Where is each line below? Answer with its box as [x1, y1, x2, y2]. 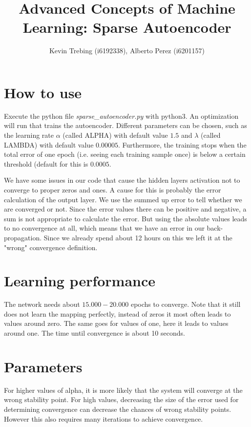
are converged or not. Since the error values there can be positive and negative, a [4, 204, 247, 214]
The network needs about [4, 299, 80, 309]
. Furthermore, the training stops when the [118, 139, 247, 149]
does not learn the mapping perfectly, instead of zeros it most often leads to [4, 308, 231, 319]
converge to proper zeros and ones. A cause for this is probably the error [4, 185, 221, 194]
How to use [4, 82, 82, 102]
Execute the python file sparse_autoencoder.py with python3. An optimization [4, 110, 239, 121]
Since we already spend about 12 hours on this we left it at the [43, 232, 232, 242]
